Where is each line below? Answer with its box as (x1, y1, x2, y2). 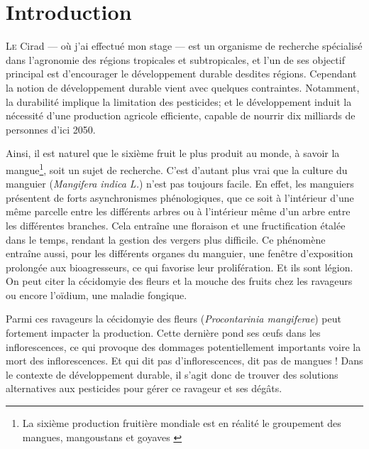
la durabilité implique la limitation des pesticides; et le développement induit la (6, 94, 352, 109)
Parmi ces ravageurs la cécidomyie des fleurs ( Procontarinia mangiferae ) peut (6, 311, 341, 326)
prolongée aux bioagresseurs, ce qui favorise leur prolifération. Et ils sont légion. (6, 259, 353, 274)
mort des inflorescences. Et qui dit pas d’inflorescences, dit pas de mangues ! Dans (6, 353, 363, 368)
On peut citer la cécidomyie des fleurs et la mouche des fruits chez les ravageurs (6, 274, 353, 288)
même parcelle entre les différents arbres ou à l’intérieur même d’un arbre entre (6, 204, 351, 219)
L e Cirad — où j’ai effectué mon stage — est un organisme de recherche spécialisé (6, 38, 363, 53)
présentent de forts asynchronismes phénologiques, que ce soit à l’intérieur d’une (6, 190, 354, 205)
